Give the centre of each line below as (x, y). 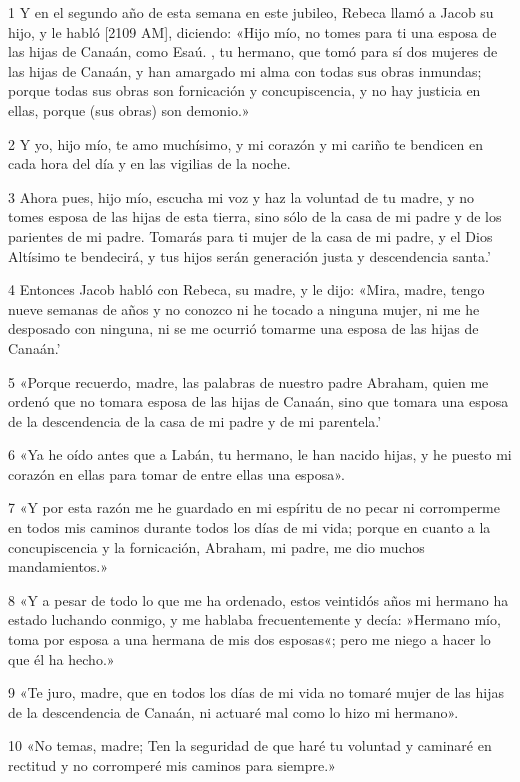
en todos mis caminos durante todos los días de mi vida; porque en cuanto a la (249, 527)
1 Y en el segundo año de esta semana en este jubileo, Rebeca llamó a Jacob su (251, 12)
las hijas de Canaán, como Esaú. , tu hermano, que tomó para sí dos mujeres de (253, 51)
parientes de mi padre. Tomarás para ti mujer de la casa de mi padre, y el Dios (250, 235)
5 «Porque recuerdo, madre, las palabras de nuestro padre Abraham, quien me (248, 381)
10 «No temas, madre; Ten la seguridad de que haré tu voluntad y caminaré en (250, 745)
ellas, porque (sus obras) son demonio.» (129, 109)
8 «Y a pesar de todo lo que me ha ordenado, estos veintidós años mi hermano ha (258, 599)
